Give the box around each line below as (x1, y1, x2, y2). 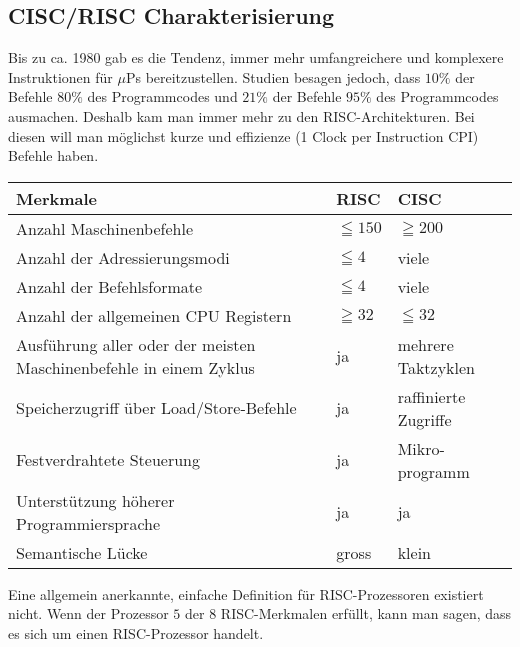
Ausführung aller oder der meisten (16, 332, 256, 356)
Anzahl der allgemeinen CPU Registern (16, 303, 292, 327)
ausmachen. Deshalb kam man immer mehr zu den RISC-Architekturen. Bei (8, 105, 475, 126)
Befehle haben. (8, 145, 99, 166)
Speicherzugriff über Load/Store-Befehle (16, 396, 297, 420)
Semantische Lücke (16, 540, 148, 564)
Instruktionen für (8, 66, 113, 87)
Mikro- (397, 436, 445, 460)
